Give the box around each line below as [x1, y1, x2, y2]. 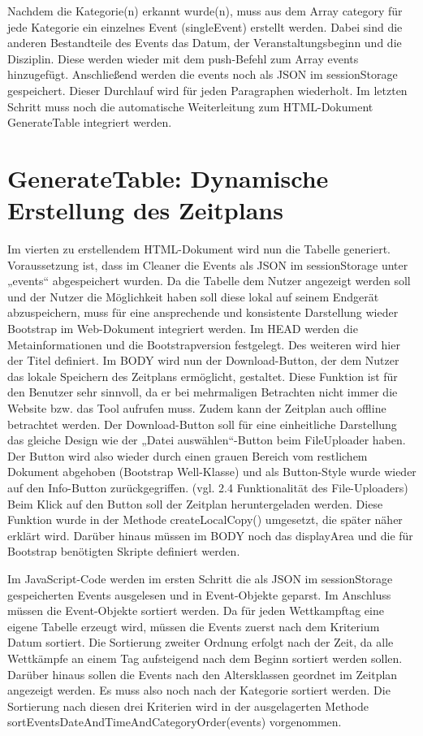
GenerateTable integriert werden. [7, 114, 172, 131]
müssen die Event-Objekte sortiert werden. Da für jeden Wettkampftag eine [7, 602, 384, 619]
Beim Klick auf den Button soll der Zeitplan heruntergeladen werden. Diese [7, 495, 383, 512]
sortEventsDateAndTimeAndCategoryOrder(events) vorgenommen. [7, 713, 342, 730]
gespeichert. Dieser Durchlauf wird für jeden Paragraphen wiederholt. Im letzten [7, 81, 408, 98]
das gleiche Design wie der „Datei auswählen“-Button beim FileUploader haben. [7, 431, 406, 448]
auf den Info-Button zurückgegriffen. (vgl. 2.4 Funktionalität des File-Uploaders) [7, 478, 408, 496]
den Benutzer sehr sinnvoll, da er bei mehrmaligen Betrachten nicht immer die [7, 383, 398, 400]
